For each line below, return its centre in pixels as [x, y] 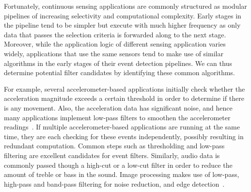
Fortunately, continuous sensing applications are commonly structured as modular [125, 6]
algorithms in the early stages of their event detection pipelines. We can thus [118, 63]
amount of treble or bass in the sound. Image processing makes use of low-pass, [122, 174]
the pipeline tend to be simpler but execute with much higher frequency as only [122, 25]
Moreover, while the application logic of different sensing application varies [115, 44]
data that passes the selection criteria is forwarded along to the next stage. [115, 34]
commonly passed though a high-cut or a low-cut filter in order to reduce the [118, 165]
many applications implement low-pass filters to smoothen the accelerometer [117, 117]
